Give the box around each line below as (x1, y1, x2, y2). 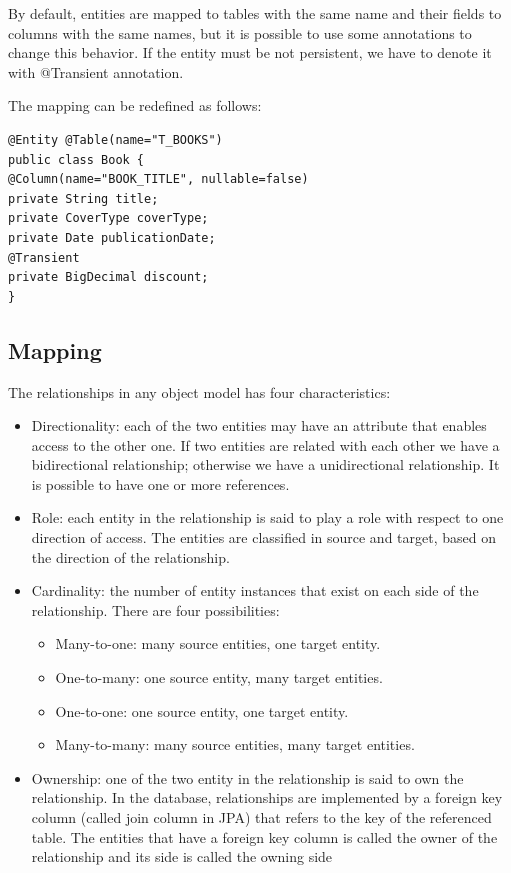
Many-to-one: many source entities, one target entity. (55, 633, 381, 654)
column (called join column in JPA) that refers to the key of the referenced (31, 807, 492, 828)
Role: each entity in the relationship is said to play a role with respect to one (31, 507, 504, 528)
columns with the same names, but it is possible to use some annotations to (8, 22, 472, 43)
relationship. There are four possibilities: (31, 599, 280, 620)
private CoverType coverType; (8, 211, 209, 226)
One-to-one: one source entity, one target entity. (55, 700, 349, 721)
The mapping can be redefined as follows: (8, 95, 262, 116)
